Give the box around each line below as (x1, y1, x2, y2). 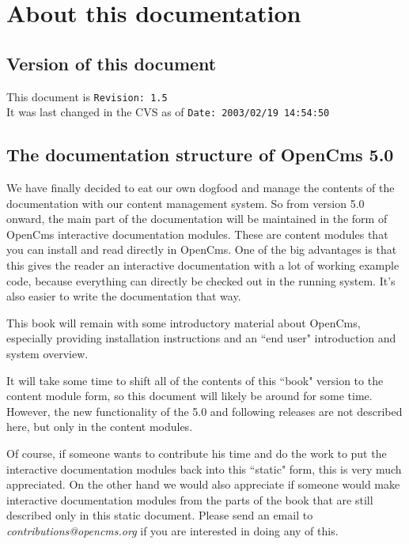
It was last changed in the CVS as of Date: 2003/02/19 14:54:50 (6, 104, 330, 120)
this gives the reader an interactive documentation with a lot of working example (6, 257, 400, 274)
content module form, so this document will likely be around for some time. (6, 387, 373, 404)
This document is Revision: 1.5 (6, 88, 168, 104)
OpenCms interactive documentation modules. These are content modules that (6, 225, 388, 242)
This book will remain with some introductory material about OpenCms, (6, 314, 361, 331)
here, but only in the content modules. (6, 418, 193, 435)
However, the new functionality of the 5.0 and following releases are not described (6, 402, 403, 419)
